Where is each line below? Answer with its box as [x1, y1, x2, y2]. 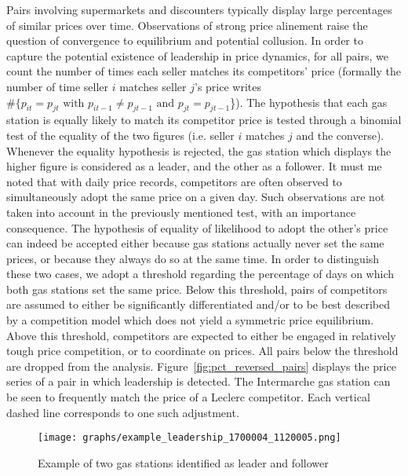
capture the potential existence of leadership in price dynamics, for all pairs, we [6, 47, 389, 64]
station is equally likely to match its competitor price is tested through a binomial [6, 112, 402, 128]
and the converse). [296, 126, 384, 143]
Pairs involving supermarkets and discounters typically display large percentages [6, 2, 392, 17]
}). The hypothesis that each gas [230, 93, 388, 110]
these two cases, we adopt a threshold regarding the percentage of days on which [6, 265, 394, 282]
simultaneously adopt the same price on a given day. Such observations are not [6, 189, 385, 205]
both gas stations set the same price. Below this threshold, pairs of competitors [6, 280, 388, 297]
